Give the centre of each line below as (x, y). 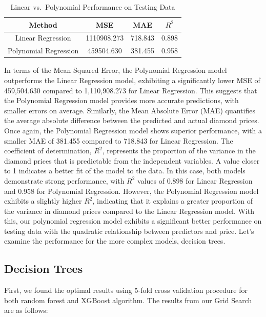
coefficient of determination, (48, 151)
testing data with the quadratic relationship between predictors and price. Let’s (129, 231)
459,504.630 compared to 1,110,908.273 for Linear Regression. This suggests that (131, 90)
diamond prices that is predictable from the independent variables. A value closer (132, 160)
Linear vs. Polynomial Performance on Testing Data (93, 7)
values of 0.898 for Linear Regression (195, 180)
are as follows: (26, 310)
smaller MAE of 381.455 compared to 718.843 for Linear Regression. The (119, 140)
